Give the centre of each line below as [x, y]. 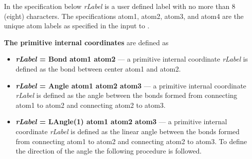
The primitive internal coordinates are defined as [86, 42]
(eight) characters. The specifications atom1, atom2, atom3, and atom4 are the [124, 16]
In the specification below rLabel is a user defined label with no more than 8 [120, 6]
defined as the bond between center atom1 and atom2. [98, 68]
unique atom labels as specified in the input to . [77, 26]
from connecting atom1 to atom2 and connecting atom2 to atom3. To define [131, 141]
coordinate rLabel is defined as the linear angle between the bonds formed [127, 131]
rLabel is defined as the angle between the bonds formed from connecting [126, 95]
